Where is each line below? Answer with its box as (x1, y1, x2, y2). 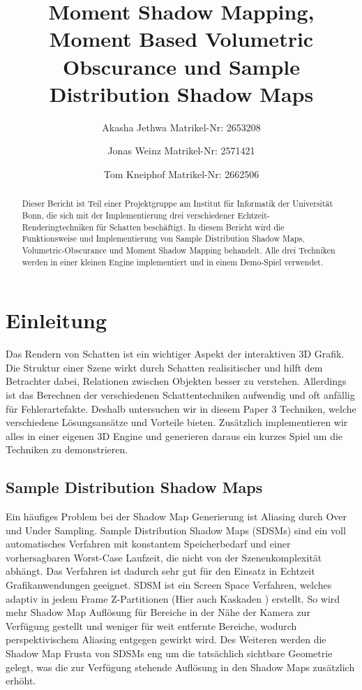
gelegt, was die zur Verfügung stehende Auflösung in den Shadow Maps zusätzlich (6, 659, 355, 674)
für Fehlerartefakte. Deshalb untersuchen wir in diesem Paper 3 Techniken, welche (6, 401, 356, 416)
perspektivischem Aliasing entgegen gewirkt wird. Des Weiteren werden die (6, 632, 326, 647)
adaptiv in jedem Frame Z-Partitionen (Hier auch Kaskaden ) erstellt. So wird (6, 591, 340, 605)
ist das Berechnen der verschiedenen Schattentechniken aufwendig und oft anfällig (6, 387, 355, 402)
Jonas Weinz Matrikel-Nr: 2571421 (107, 143, 255, 158)
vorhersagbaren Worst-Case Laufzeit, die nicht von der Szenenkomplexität (6, 550, 322, 564)
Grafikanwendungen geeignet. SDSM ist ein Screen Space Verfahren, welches (6, 578, 332, 592)
